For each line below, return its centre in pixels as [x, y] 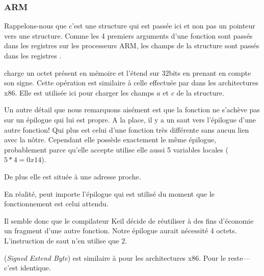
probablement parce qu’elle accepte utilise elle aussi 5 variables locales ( [116, 149]
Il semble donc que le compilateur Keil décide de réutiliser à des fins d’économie [129, 220]
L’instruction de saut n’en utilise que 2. [66, 240]
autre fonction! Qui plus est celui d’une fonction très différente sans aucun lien [127, 129]
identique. [35, 268]
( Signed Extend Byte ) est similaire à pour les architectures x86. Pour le [115, 257]
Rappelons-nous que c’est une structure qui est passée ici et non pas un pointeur [130, 26]
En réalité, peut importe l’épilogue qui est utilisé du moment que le [110, 193]
